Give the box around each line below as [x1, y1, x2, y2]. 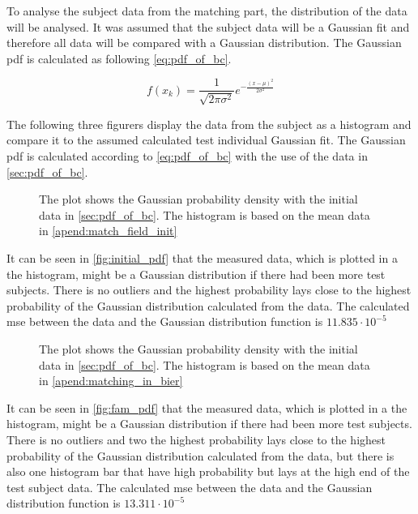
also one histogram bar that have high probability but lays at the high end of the [6, 463, 410, 480]
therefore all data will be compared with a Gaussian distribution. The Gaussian [6, 34, 402, 51]
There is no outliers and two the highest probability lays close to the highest [6, 430, 386, 448]
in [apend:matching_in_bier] [39, 372, 183, 389]
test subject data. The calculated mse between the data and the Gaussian [6, 478, 373, 495]
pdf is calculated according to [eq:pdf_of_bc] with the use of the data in [6, 148, 368, 165]
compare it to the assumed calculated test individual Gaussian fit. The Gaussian [6, 131, 406, 148]
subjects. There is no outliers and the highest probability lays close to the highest [6, 281, 412, 298]
